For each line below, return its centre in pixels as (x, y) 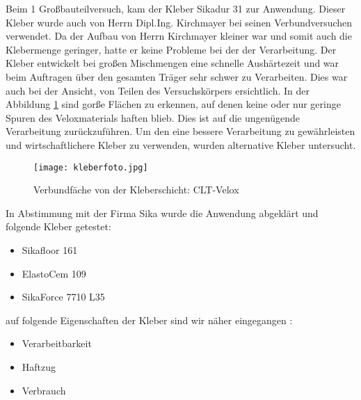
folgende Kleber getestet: (58, 226)
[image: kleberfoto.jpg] (91, 167)
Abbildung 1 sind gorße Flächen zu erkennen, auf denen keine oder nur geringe (173, 104)
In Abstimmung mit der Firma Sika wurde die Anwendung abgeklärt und (162, 213)
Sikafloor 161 (50, 249)
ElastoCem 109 (54, 273)
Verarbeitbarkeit (57, 343)
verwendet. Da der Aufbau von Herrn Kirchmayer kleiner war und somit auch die (179, 36)
